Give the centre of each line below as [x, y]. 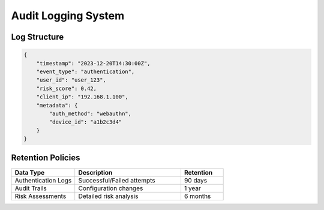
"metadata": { [57, 105]
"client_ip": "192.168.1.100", [82, 97]
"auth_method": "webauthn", [90, 113]
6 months [197, 196]
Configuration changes [111, 188]
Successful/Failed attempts [117, 180]
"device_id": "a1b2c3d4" [85, 122]
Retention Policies [46, 158]
